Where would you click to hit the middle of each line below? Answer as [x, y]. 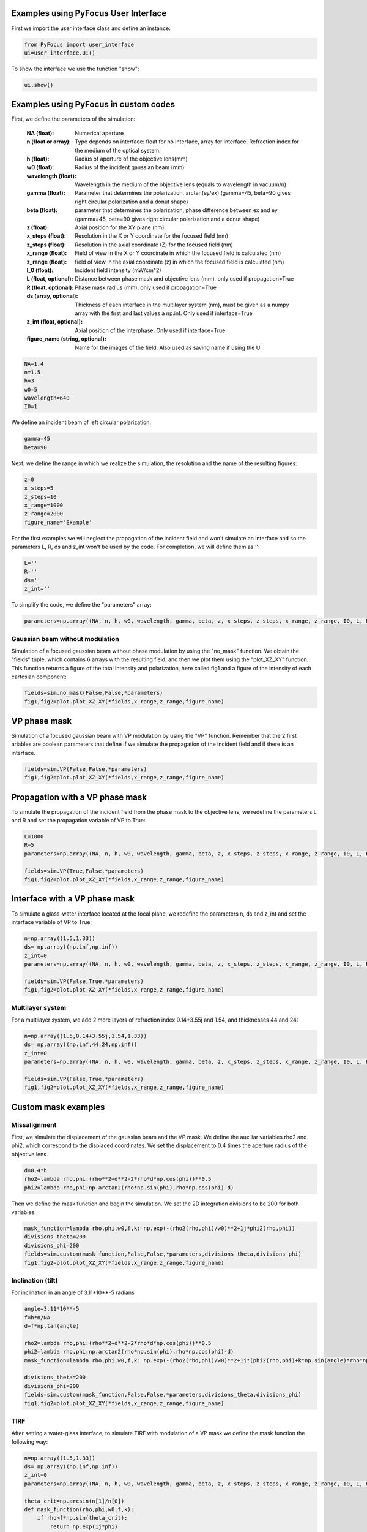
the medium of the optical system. [118, 150]
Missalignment [34, 1124]
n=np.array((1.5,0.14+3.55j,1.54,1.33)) [85, 1036]
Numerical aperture [99, 133]
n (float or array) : [49, 142]
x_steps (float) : [46, 236]
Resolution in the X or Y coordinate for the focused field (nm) [152, 236]
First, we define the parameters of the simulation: [73, 119]
